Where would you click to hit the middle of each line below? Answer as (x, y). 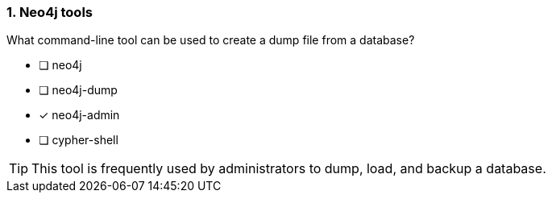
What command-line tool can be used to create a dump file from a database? (211, 40)
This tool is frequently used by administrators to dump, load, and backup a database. (289, 169)
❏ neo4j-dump (78, 90)
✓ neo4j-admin (79, 115)
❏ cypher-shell (79, 140)
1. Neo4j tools (50, 12)
